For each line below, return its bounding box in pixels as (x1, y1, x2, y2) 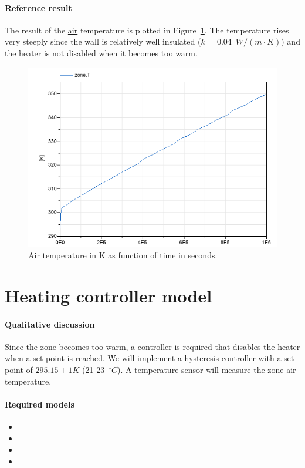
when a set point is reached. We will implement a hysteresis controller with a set (5, 352, 294, 364)
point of (5, 363, 33, 375)
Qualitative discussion (5, 318, 95, 330)
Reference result (5, 1, 72, 14)
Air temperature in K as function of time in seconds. (28, 248, 218, 261)
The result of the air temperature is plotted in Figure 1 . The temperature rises (5, 23, 289, 36)
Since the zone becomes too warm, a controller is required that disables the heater (5, 340, 300, 352)
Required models (5, 398, 74, 410)
